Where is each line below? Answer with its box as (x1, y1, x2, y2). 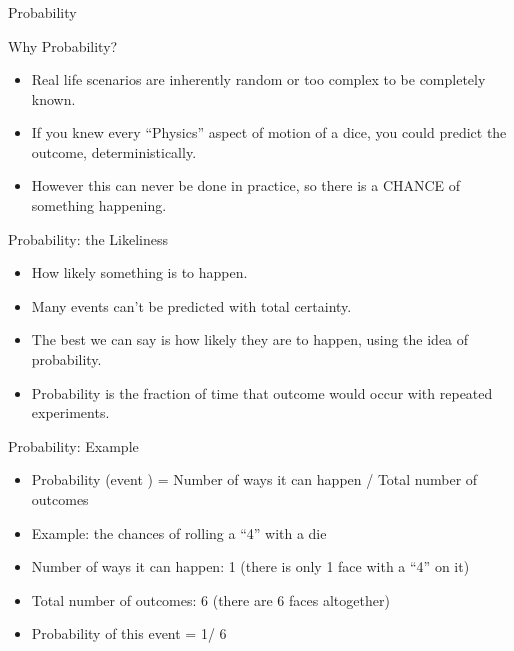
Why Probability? (8, 35, 118, 56)
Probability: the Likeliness (8, 228, 169, 249)
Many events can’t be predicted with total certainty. (31, 295, 352, 316)
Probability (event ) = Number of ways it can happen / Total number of (31, 469, 478, 490)
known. (31, 88, 76, 109)
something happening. (31, 195, 167, 216)
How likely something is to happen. (31, 262, 248, 283)
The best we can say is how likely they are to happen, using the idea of (31, 329, 469, 350)
